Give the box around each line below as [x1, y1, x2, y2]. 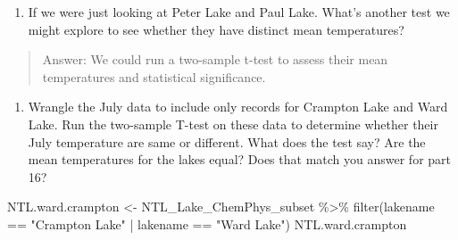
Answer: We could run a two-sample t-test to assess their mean [42, 50, 388, 69]
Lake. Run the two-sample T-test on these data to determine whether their [28, 114, 438, 133]
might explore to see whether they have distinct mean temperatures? [28, 20, 404, 38]
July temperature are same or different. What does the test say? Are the [28, 132, 426, 151]
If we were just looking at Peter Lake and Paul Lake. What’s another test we [28, 3, 450, 21]
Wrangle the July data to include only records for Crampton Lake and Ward [28, 97, 448, 116]
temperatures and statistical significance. [42, 67, 266, 86]
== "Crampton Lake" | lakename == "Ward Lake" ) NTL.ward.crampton [7, 214, 407, 233]
